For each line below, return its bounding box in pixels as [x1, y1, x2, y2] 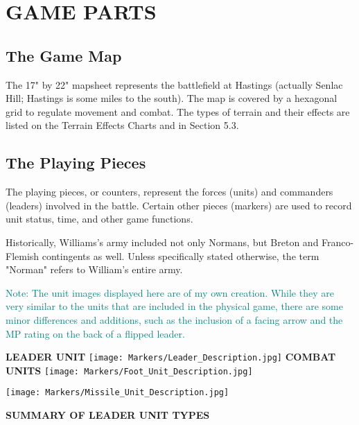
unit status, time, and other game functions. [6, 211, 193, 226]
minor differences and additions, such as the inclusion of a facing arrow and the [6, 312, 343, 327]
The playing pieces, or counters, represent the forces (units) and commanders [6, 184, 333, 199]
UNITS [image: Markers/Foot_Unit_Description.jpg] [6, 363, 253, 377]
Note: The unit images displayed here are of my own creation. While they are [6, 285, 334, 300]
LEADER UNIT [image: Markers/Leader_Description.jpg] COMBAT [6, 349, 336, 364]
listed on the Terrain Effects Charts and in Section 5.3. [6, 118, 239, 132]
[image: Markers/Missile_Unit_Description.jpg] [6, 388, 229, 398]
